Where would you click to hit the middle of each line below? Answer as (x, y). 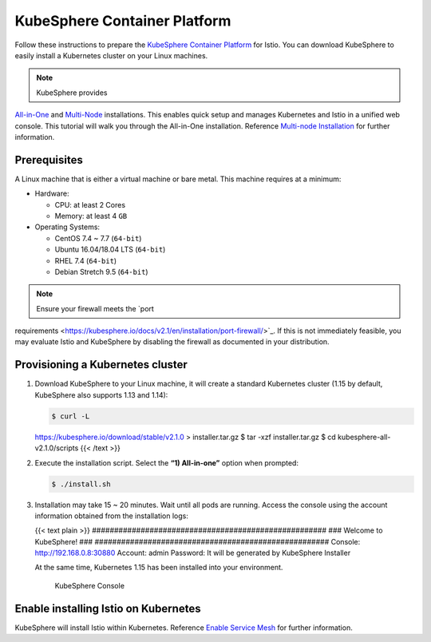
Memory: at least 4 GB (91, 216)
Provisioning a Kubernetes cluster (101, 365)
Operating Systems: (67, 227)
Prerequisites (49, 160)
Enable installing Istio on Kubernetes (108, 608)
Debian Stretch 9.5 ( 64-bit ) (101, 271)
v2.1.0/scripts (57, 448)
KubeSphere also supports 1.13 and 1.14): (101, 394)
